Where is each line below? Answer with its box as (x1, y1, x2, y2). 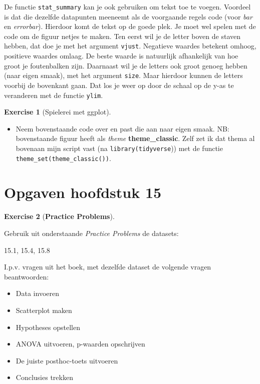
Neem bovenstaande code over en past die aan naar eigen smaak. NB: (16, 123, 229, 133)
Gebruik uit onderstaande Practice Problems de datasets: (4, 228, 179, 238)
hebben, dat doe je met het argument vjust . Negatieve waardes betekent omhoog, (4, 40, 256, 51)
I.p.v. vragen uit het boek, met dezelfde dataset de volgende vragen (4, 261, 211, 272)
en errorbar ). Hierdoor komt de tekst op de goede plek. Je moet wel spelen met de (4, 21, 256, 31)
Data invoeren (16, 288, 59, 298)
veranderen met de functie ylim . (4, 89, 103, 100)
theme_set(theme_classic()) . (16, 152, 111, 163)
